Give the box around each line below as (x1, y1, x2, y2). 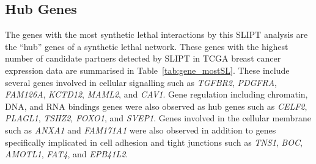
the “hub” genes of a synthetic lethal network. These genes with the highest (5, 40, 288, 52)
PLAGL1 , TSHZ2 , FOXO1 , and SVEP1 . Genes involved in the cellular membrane (5, 112, 311, 124)
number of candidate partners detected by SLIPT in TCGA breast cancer (5, 52, 281, 65)
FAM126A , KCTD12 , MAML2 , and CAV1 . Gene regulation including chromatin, (5, 88, 308, 101)
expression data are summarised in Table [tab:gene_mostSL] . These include (5, 63, 290, 76)
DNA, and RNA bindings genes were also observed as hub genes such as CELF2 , (5, 99, 307, 112)
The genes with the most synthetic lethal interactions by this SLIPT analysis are (5, 28, 308, 41)
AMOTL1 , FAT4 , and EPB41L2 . (5, 148, 128, 160)
